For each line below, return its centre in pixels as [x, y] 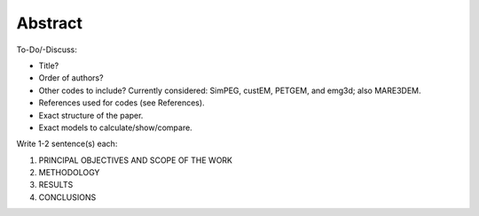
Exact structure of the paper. [91, 115]
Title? [49, 66]
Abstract [50, 23]
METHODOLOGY [69, 173]
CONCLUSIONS [67, 197]
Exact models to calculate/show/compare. [115, 127]
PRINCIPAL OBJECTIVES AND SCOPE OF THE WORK [136, 160]
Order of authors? [71, 78]
